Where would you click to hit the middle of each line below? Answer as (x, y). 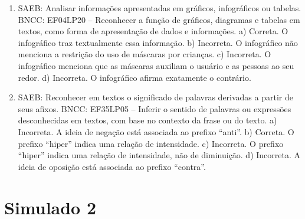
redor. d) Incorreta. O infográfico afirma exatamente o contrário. (135, 77)
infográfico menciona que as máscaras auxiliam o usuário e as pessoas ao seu (156, 65)
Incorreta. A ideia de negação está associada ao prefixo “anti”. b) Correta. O (156, 131)
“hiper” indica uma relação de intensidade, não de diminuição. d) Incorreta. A (159, 155)
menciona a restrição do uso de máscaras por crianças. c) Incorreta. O (145, 54)
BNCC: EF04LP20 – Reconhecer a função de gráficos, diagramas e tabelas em (159, 19)
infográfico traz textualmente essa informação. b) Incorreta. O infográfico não (158, 42)
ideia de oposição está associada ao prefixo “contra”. (112, 166)
